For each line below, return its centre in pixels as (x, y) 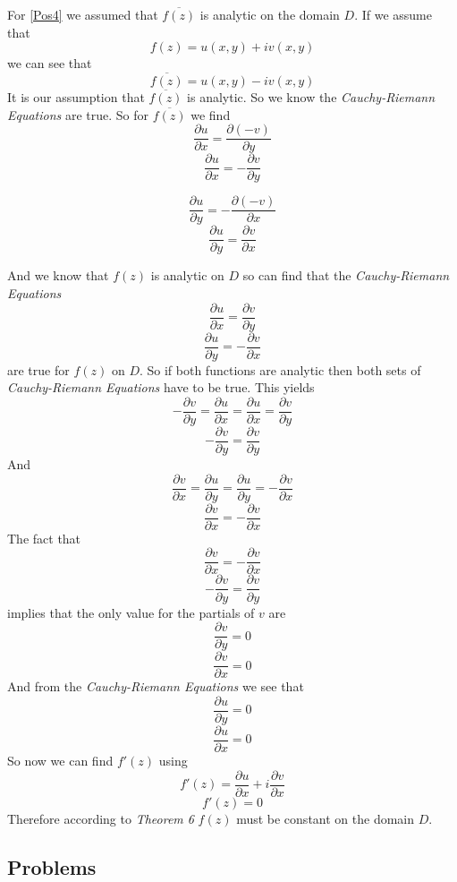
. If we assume (393, 14)
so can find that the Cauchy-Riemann (346, 275)
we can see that (50, 63)
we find (211, 114)
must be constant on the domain (325, 818)
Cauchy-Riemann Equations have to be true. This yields (161, 387)
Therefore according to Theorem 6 (101, 818)
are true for (38, 369)
